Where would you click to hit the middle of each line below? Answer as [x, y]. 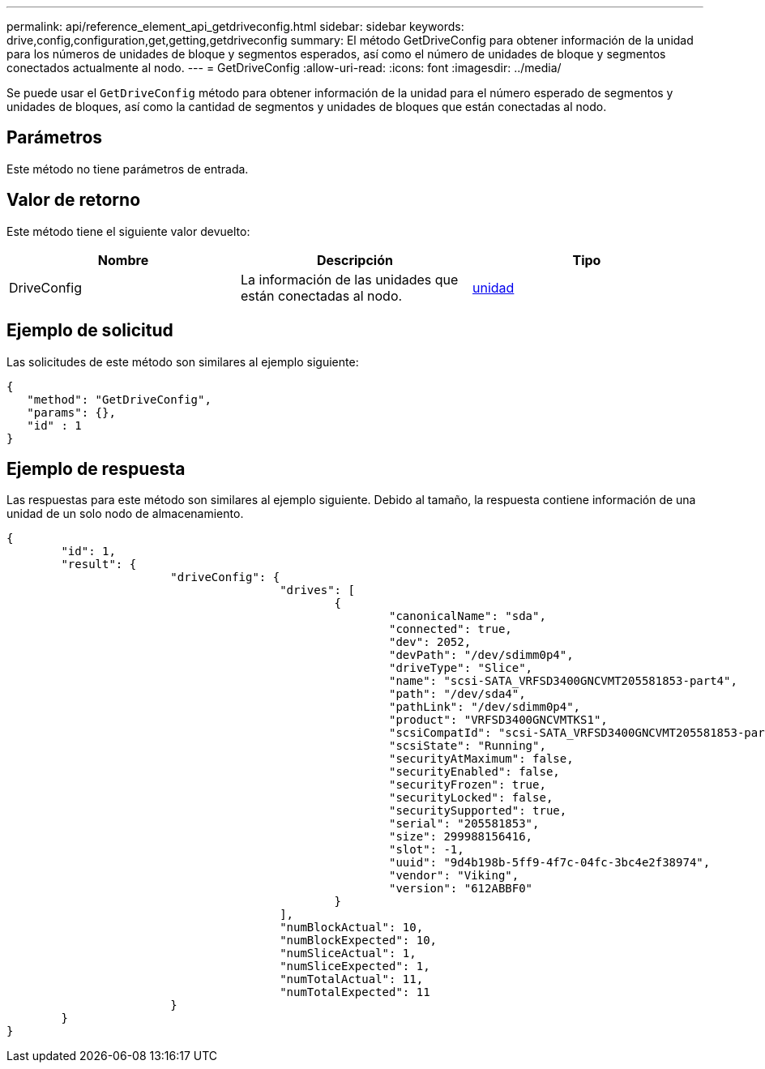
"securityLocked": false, [471, 798]
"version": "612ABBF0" [461, 889]
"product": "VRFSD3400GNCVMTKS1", [498, 720]
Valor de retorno [74, 200]
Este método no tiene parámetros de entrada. [128, 169]
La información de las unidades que [349, 279]
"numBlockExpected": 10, [359, 941]
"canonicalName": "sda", [468, 616]
